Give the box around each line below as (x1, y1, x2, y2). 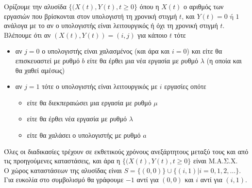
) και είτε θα (186, 46, 222, 56)
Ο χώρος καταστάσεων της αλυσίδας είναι (4, 165, 122, 175)
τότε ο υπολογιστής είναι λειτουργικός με (42, 81, 158, 91)
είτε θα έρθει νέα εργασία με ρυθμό (27, 114, 127, 124)
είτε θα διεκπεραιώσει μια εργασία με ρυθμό (27, 97, 151, 107)
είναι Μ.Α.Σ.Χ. (193, 156, 238, 166)
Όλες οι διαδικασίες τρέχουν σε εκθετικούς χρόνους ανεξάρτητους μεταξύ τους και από (4, 146, 249, 156)
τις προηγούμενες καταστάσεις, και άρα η (4, 156, 120, 166)
